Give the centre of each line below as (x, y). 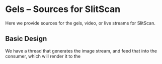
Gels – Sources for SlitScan (63, 9)
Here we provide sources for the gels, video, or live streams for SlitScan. (80, 23)
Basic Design (26, 39)
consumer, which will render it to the (43, 56)
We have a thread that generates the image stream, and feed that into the (81, 50)
